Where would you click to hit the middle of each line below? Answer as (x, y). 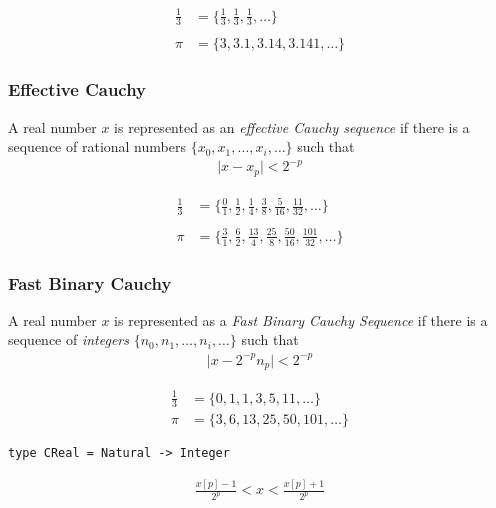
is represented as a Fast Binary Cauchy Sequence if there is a (301, 319)
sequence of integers (69, 339)
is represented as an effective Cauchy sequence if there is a (292, 126)
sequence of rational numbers (97, 146)
